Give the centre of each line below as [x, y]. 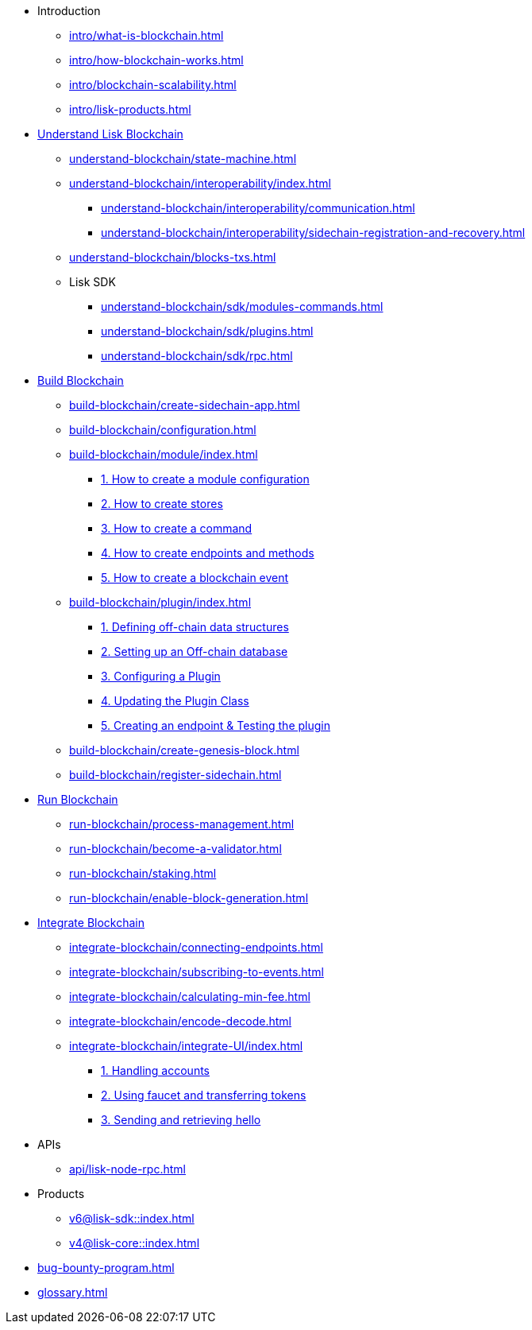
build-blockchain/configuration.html [163, 430]
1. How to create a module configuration [205, 479]
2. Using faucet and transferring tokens [204, 1095]
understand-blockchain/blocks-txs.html [173, 257]
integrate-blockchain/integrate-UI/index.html [186, 1046]
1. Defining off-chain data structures [195, 627]
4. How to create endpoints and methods [208, 553]
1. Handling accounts [155, 1070]
